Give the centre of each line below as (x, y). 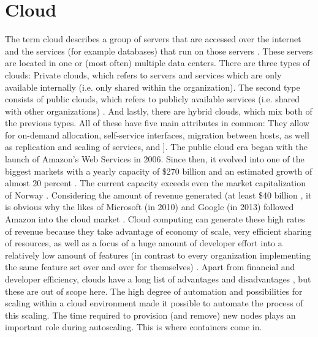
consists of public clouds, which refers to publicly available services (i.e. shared (153, 99)
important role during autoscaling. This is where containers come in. (134, 327)
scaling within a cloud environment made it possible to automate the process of (154, 303)
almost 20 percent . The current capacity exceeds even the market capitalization (156, 183)
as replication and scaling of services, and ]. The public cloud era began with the (156, 147)
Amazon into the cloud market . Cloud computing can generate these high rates (155, 219)
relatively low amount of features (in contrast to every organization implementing (158, 255)
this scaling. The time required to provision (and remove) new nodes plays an (150, 315)
